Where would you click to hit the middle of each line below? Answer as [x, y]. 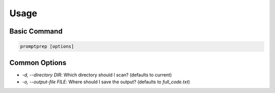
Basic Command [36, 31]
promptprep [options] [47, 46]
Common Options [38, 63]
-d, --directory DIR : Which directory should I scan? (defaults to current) [97, 75]
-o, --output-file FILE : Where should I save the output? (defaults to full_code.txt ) [106, 82]
